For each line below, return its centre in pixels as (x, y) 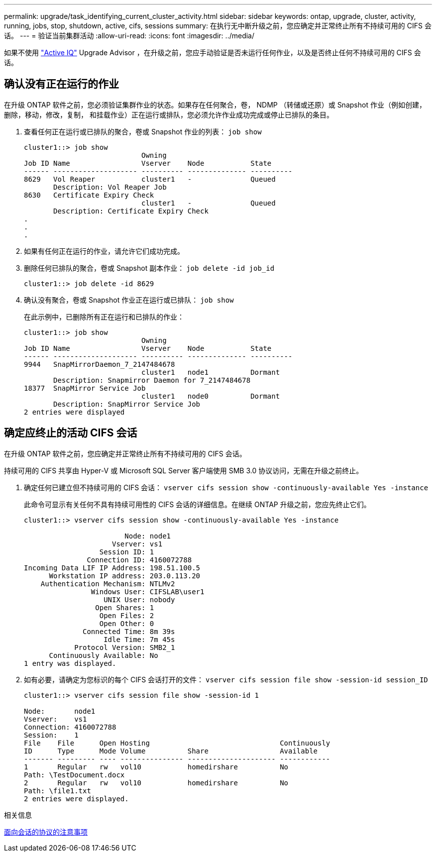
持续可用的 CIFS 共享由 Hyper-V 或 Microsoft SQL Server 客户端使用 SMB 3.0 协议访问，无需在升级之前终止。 (184, 470)
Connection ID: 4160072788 (139, 560)
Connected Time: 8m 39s (129, 631)
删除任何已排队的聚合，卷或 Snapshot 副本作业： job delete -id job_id (149, 268)
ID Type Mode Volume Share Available (171, 751)
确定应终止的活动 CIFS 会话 (71, 433)
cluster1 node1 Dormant (211, 372)
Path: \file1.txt (57, 791)
